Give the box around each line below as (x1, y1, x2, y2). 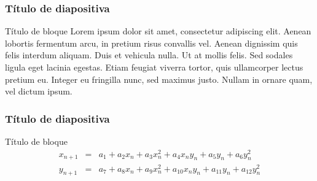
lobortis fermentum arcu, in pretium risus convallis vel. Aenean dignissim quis (5, 36, 298, 49)
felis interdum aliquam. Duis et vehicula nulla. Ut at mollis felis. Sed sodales (5, 48, 293, 61)
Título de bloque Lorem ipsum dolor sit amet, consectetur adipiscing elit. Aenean (5, 25, 311, 37)
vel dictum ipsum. (5, 85, 72, 98)
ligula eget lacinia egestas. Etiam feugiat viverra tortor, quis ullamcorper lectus (5, 61, 303, 73)
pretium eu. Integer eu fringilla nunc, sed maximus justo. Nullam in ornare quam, (5, 72, 313, 85)
